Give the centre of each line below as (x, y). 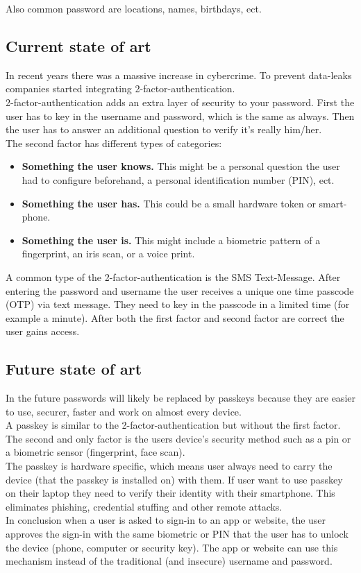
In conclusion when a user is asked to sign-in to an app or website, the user (166, 520)
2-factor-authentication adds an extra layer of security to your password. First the (180, 102)
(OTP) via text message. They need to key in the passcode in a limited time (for (178, 304)
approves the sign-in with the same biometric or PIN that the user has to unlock (177, 534)
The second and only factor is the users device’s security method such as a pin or (178, 438)
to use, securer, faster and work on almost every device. (124, 411)
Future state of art (74, 369)
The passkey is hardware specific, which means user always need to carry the (169, 466)
